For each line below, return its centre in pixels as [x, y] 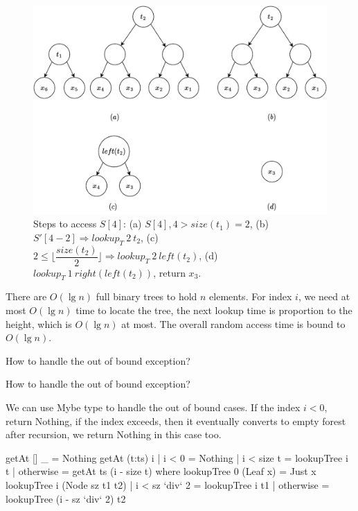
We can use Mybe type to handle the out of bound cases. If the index [153, 407]
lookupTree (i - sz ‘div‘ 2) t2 [66, 498]
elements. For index [251, 296]
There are [26, 296]
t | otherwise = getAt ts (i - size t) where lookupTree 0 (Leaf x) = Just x [161, 471]
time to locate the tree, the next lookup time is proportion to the [214, 310]
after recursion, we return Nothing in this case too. [114, 434]
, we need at [324, 296]
